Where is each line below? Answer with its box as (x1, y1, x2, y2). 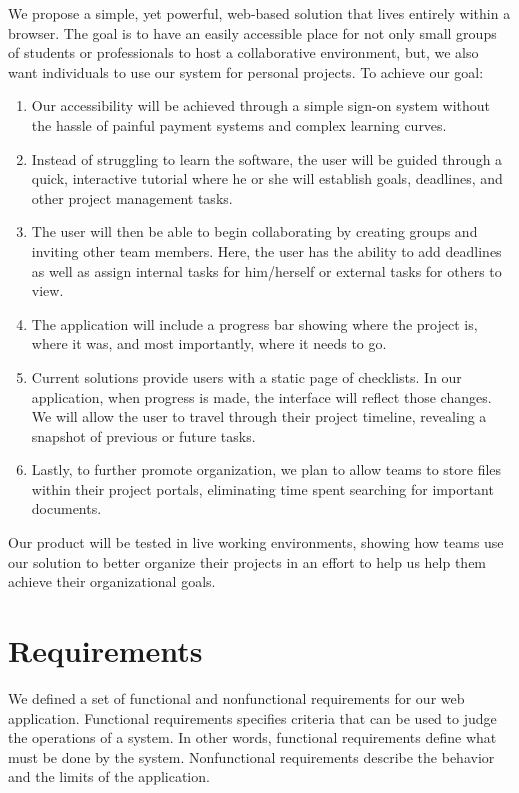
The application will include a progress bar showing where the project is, (31, 313, 478, 334)
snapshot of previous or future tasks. (31, 425, 256, 446)
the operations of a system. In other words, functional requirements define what (8, 727, 497, 748)
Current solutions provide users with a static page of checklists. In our (31, 366, 462, 387)
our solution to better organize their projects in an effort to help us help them (8, 551, 487, 572)
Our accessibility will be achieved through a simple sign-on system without (31, 95, 491, 116)
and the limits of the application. (8, 766, 210, 787)
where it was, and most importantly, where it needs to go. (31, 333, 387, 354)
